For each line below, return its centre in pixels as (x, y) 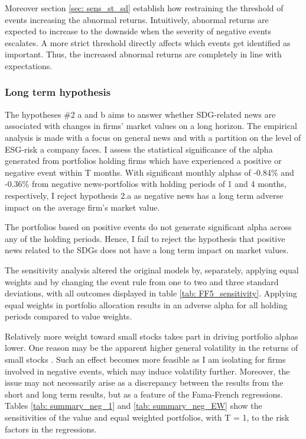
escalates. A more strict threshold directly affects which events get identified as (148, 42)
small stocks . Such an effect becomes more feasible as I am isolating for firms (145, 359)
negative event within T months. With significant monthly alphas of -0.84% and (149, 172)
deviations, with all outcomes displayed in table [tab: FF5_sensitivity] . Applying (151, 293)
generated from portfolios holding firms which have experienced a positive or (143, 161)
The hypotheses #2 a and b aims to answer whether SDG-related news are (140, 114)
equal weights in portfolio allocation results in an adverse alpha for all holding (146, 304)
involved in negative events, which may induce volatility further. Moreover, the (147, 371)
